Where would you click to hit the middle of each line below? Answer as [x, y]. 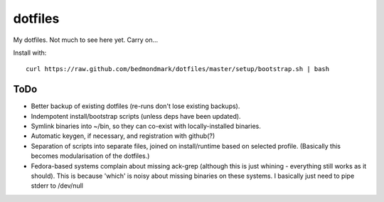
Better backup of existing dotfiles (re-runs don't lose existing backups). [135, 106]
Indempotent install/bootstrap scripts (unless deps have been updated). [136, 116]
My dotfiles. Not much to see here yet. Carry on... [86, 40]
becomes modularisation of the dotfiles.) [90, 156]
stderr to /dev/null [57, 186]
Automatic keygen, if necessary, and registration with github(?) [123, 136]
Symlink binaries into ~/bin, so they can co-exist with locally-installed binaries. [146, 126]
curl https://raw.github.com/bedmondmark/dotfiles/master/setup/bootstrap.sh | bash [178, 69]
